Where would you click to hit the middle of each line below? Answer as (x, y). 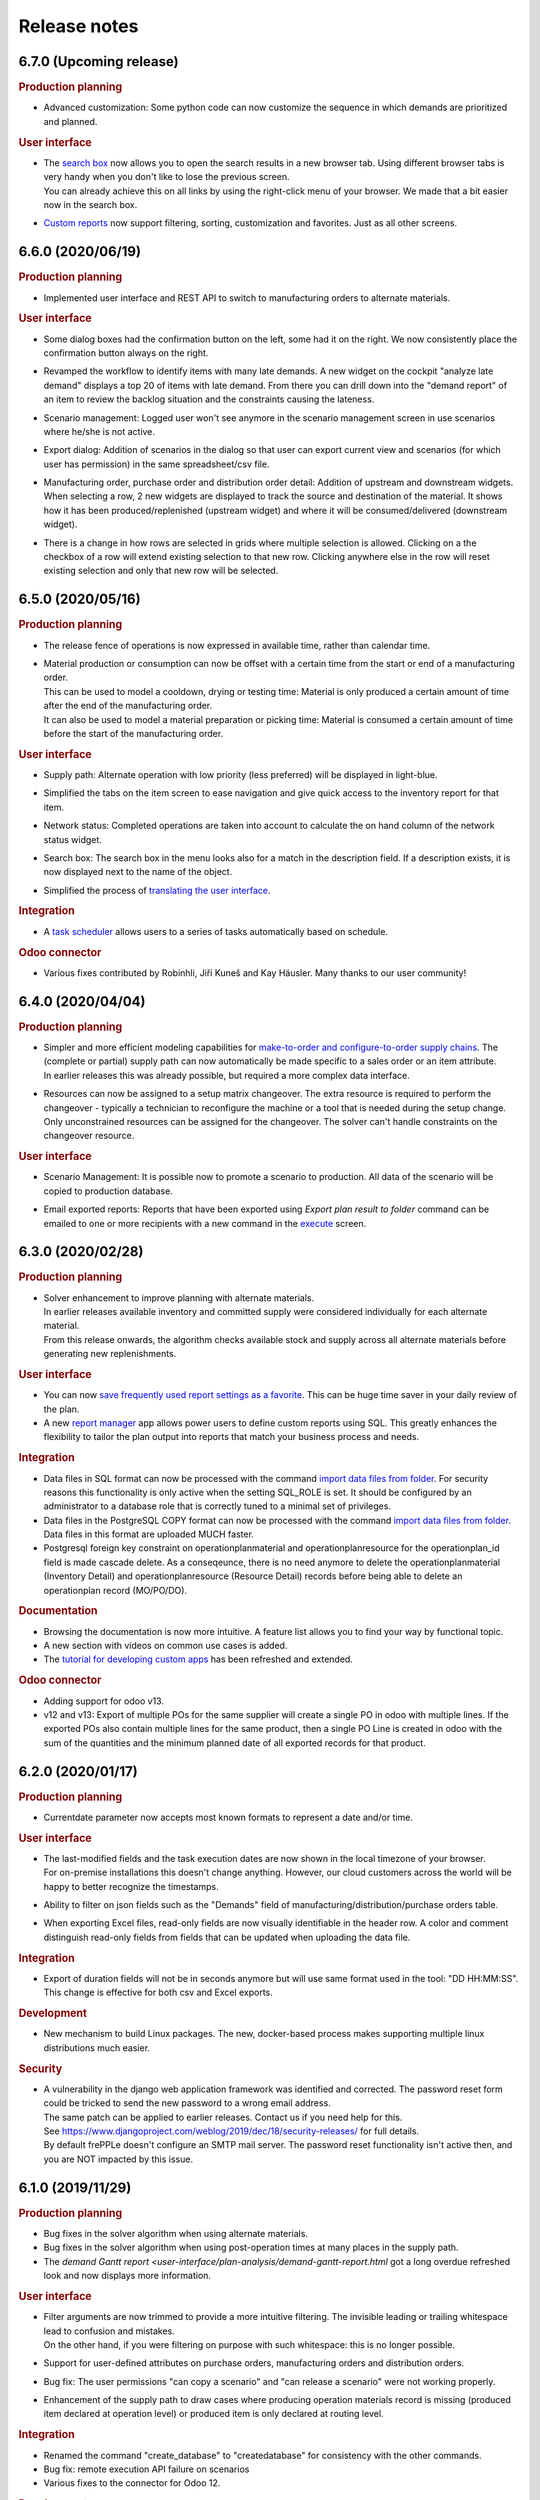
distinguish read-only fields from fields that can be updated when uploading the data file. (227, 1937)
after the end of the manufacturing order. (128, 706)
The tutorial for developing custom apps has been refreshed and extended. (198, 1659)
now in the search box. (90, 204)
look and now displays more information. (127, 2276)
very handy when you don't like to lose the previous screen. (166, 177)
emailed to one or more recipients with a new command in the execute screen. (205, 1223)
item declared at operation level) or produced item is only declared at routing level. (213, 2414)
